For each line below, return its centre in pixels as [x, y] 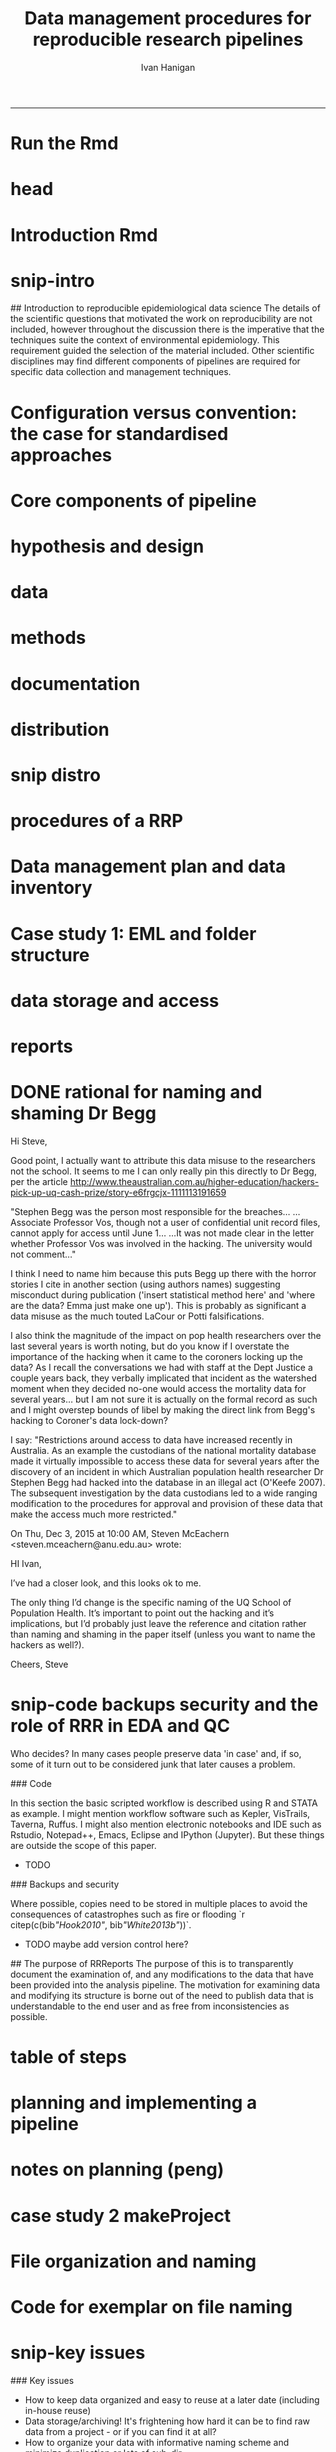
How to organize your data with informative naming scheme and [157, 2442]
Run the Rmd [64, 143]
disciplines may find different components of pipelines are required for [155, 361]
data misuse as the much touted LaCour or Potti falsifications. [137, 1316]
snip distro [56, 774]
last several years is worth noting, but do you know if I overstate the [150, 1346]
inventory [51, 888]
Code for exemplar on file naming [151, 2306]
